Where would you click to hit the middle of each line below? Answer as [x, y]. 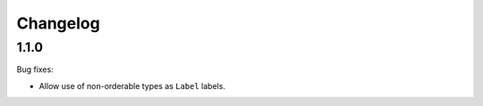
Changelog [58, 23]
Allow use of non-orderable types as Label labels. [132, 86]
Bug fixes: [35, 69]
